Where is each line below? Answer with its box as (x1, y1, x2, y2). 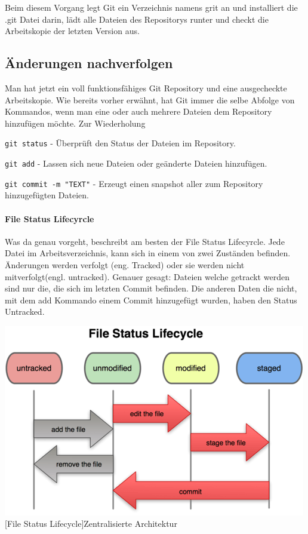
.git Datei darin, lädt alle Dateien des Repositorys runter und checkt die (5, 13, 269, 25)
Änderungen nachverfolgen (5, 54, 173, 72)
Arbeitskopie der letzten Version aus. (5, 24, 140, 37)
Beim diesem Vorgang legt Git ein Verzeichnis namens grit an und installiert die (5, 1, 298, 13)
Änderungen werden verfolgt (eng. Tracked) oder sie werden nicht (5, 258, 245, 271)
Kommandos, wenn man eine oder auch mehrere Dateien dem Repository (5, 105, 272, 118)
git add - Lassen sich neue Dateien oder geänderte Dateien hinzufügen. (5, 157, 267, 170)
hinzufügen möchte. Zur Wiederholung (5, 116, 146, 129)
